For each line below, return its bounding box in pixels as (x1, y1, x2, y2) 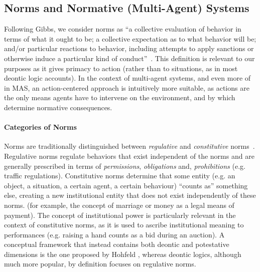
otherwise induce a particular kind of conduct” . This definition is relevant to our (4, 53, 255, 63)
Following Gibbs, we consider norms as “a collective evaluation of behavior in (4, 24, 241, 34)
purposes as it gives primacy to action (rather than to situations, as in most (4, 63, 238, 73)
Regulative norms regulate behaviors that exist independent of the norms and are (4, 150, 254, 161)
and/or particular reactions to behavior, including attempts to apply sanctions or (4, 43, 254, 54)
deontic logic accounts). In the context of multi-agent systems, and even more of (4, 73, 251, 83)
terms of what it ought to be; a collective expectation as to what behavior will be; (4, 33, 256, 44)
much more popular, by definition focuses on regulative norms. (4, 258, 196, 269)
